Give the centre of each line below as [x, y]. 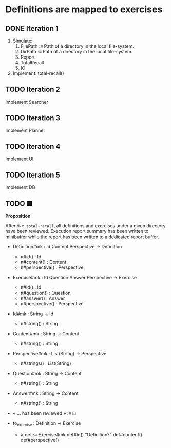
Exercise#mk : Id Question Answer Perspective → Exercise [75, 278]
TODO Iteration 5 [33, 175]
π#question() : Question [45, 293]
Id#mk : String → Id [33, 314]
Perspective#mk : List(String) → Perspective [60, 354]
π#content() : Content [43, 262]
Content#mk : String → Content [46, 334]
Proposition [18, 216]
